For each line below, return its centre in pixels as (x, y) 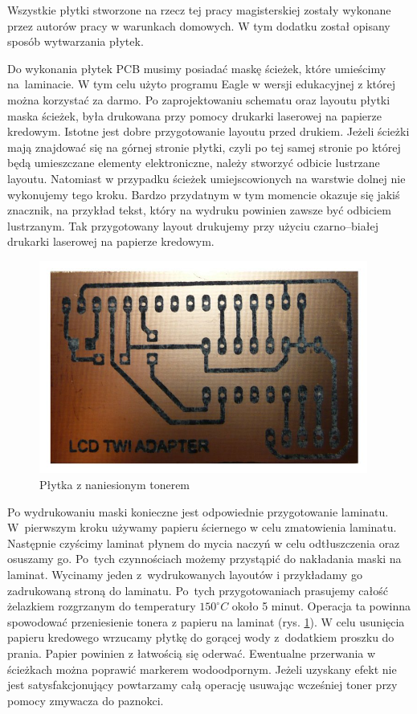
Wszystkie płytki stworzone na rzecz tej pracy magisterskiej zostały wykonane (199, 10)
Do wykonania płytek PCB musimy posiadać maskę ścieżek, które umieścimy (197, 68)
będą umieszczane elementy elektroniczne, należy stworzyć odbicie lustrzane (194, 163)
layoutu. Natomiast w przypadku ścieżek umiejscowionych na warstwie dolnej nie (206, 178)
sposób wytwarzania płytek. (76, 41)
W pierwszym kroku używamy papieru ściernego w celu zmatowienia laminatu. (202, 527)
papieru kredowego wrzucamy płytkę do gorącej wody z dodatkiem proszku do (201, 637)
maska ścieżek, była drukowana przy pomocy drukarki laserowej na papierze (194, 115)
